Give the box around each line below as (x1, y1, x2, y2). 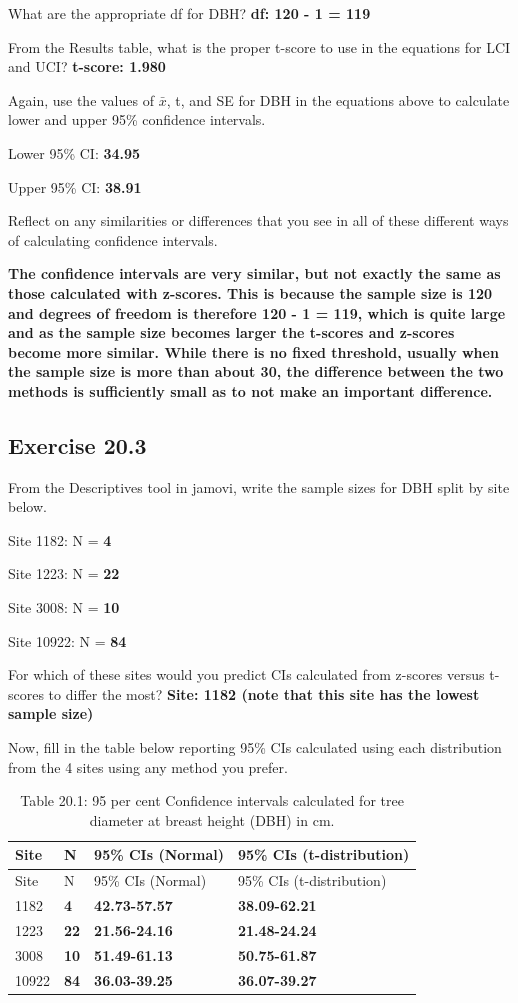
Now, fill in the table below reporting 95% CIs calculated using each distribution (8, 737, 502, 758)
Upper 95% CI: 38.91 (8, 176, 142, 197)
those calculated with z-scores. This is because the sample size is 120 (8, 282, 493, 303)
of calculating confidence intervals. (8, 229, 218, 250)
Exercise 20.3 (8, 429, 147, 460)
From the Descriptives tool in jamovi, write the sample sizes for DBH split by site (8, 476, 510, 497)
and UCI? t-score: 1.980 (8, 56, 166, 77)
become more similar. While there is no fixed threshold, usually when (8, 341, 499, 362)
